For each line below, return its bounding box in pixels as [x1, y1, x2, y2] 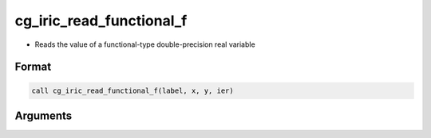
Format [14, 60, 52, 74]
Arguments [14, 109, 73, 122]
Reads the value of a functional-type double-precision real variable [34, 40, 255, 49]
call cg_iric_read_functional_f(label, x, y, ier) [31, 86, 235, 95]
